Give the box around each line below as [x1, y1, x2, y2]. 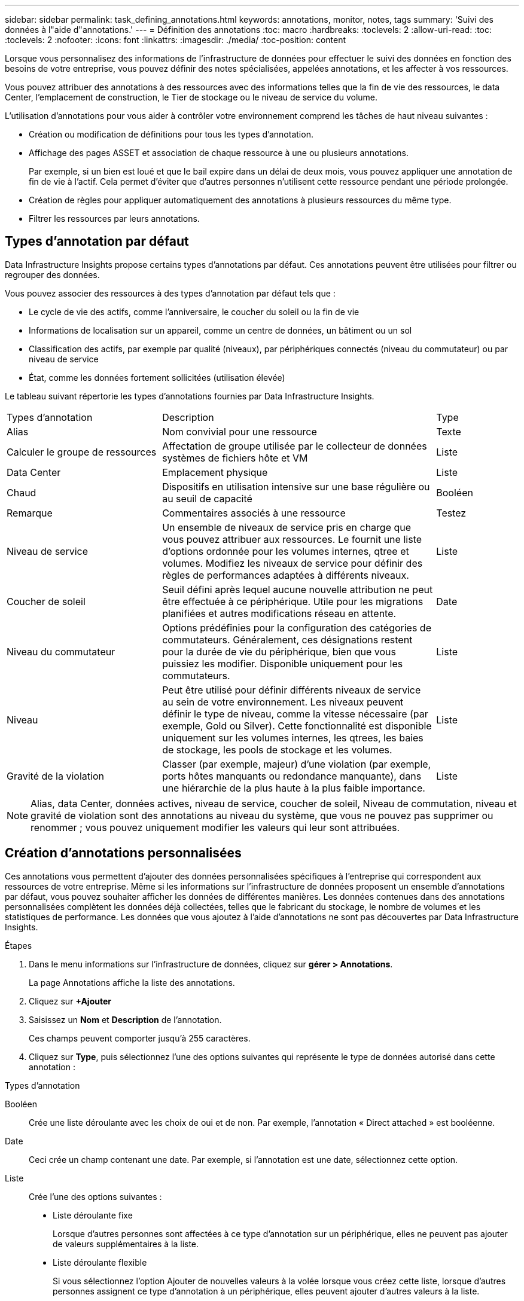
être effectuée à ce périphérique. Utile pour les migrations [162, 595, 424, 607]
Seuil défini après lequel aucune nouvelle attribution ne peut [162, 583, 433, 595]
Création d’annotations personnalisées [5, 845, 242, 861]
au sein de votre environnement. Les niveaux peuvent [162, 695, 404, 708]
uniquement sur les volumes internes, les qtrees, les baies [162, 731, 424, 744]
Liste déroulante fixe [53, 1210, 133, 1220]
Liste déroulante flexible [53, 1257, 147, 1268]
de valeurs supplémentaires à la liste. [53, 1238, 199, 1249]
